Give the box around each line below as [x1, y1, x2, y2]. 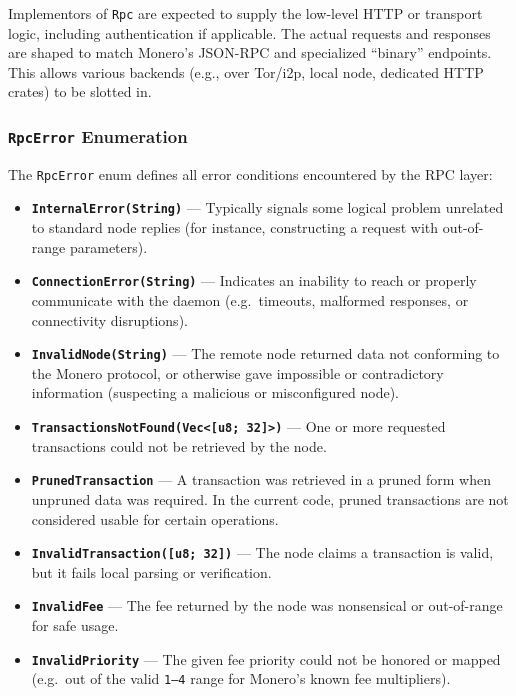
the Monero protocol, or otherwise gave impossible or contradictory [31, 362, 444, 383]
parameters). [69, 236, 148, 257]
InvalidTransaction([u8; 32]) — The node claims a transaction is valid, [31, 542, 494, 563]
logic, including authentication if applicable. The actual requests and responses [8, 22, 491, 43]
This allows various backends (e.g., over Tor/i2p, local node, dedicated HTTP [8, 61, 484, 82]
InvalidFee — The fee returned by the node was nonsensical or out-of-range [31, 595, 503, 616]
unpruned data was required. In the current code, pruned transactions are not [31, 488, 509, 509]
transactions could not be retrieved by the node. [31, 435, 327, 456]
